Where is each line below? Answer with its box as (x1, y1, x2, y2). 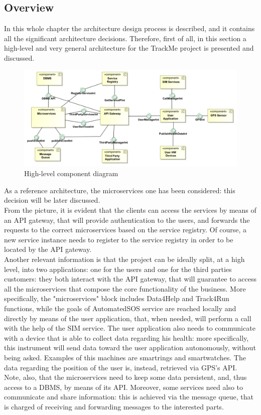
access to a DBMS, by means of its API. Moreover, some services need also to (4, 381, 243, 392)
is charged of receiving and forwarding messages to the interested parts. (4, 401, 224, 411)
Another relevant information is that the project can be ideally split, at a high (4, 254, 245, 264)
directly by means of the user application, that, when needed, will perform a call (4, 313, 251, 323)
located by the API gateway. (4, 244, 92, 254)
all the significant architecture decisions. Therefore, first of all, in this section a (4, 33, 246, 43)
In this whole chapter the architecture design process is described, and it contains (4, 23, 255, 34)
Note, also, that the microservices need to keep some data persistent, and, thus (4, 372, 247, 382)
